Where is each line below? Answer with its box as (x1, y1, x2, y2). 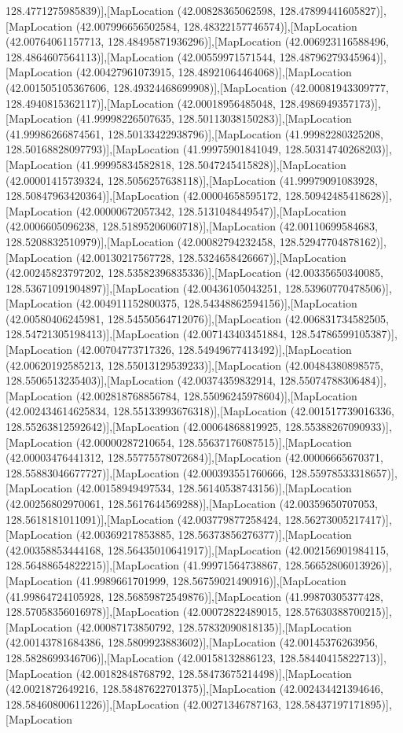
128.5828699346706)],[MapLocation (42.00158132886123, (5, 649, 277, 665)
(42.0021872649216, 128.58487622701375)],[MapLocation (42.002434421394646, (5, 680, 383, 697)
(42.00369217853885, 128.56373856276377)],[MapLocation (75, 526, 352, 543)
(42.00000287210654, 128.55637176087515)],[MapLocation (75, 433, 352, 450)
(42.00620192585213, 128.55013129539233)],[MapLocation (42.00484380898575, (5, 356, 383, 373)
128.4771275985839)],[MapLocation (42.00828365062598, (5, 2, 277, 18)
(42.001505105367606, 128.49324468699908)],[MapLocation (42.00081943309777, (5, 79, 389, 95)
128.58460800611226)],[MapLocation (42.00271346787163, (5, 695, 282, 712)
